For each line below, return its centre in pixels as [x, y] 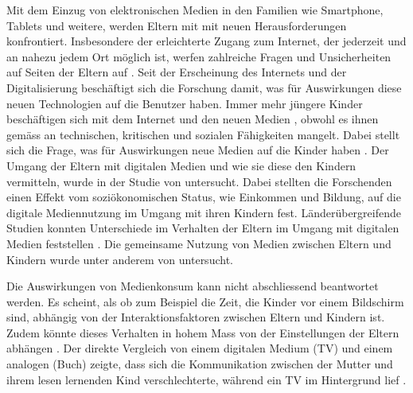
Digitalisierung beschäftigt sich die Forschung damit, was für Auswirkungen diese [204, 87]
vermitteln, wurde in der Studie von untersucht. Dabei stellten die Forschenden [199, 181]
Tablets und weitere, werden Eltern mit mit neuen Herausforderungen [177, 25]
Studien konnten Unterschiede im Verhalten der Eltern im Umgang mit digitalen [203, 228]
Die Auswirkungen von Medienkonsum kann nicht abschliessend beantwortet [193, 286]
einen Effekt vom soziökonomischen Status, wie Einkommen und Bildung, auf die [204, 197]
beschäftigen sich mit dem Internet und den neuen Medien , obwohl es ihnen [193, 119]
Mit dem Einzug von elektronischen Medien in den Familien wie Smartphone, [195, 10]
